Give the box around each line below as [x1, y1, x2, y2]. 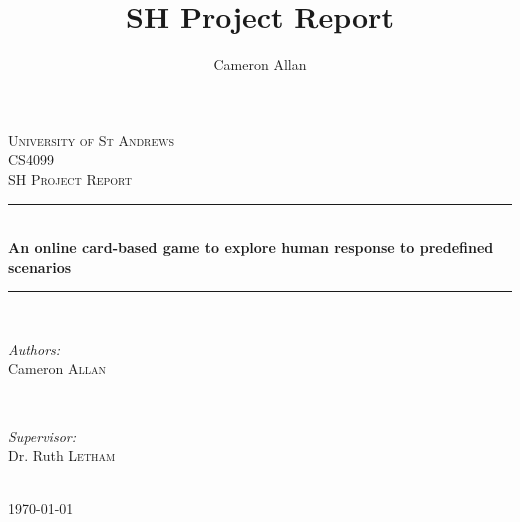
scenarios [8, 256, 72, 277]
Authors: [8, 338, 61, 359]
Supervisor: [8, 425, 76, 446]
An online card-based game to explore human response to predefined [8, 237, 494, 258]
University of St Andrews [8, 129, 175, 150]
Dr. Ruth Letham [8, 445, 116, 466]
